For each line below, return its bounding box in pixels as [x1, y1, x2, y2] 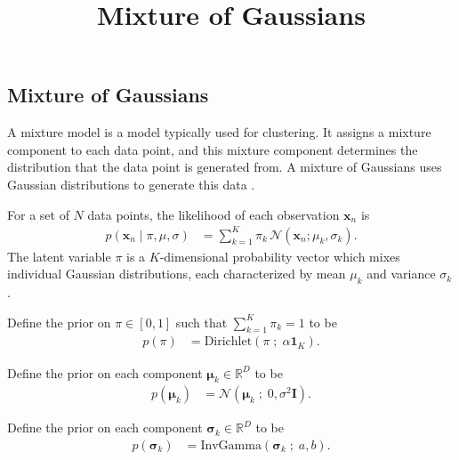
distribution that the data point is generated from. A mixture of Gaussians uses [7, 157, 442, 176]
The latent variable [7, 246, 111, 265]
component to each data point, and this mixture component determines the [7, 140, 418, 158]
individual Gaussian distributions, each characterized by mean [7, 264, 346, 283]
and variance [366, 264, 436, 283]
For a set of [7, 205, 69, 223]
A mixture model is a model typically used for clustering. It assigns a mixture [7, 123, 431, 141]
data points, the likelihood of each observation [87, 205, 340, 223]
